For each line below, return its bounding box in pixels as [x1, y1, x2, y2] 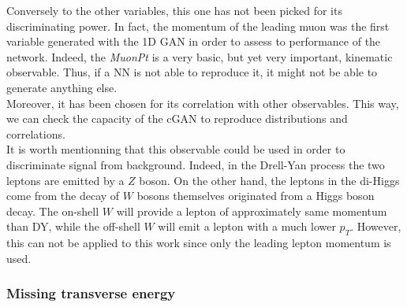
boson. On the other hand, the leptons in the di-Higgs [139, 172, 400, 188]
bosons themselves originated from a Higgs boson [136, 187, 375, 204]
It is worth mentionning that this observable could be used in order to [6, 141, 345, 157]
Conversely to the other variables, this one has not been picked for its [6, 2, 342, 18]
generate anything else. [6, 79, 118, 95]
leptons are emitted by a [6, 172, 125, 188]
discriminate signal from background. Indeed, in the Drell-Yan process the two [6, 156, 385, 172]
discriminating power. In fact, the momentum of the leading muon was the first [6, 17, 390, 34]
